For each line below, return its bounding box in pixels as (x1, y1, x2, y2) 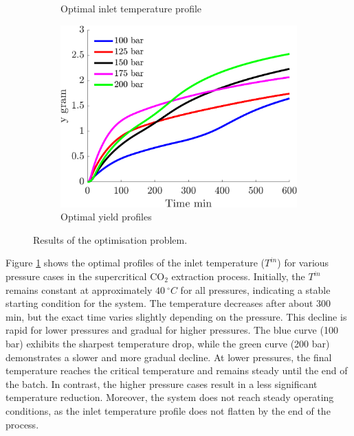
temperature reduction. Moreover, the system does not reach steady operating (5, 390, 334, 404)
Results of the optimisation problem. (33, 232, 188, 246)
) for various (277, 255, 329, 270)
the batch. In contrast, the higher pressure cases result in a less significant (5, 376, 318, 391)
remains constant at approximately (5, 282, 153, 297)
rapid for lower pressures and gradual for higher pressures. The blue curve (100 (5, 323, 338, 337)
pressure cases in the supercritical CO (5, 269, 165, 284)
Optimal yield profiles (60, 209, 152, 224)
